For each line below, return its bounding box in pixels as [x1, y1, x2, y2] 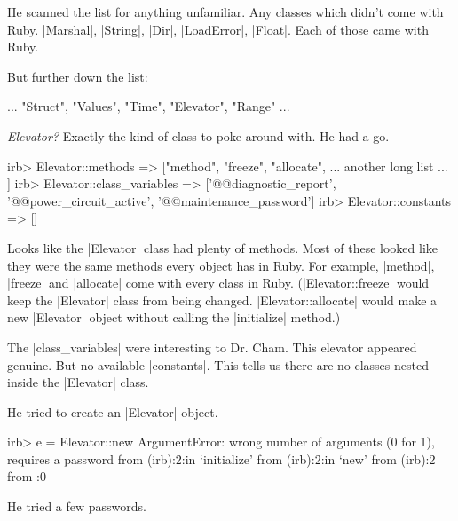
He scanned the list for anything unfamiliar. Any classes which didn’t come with [7, 3, 444, 20]
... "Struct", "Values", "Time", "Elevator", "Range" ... [7, 97, 290, 115]
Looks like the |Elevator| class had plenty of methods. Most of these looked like [7, 238, 438, 257]
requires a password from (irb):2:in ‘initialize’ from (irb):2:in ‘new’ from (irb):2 [7, 449, 436, 468]
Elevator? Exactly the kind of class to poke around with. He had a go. [7, 126, 390, 145]
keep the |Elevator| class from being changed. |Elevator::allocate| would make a [7, 290, 438, 309]
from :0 [7, 467, 46, 485]
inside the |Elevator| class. [7, 373, 149, 391]
